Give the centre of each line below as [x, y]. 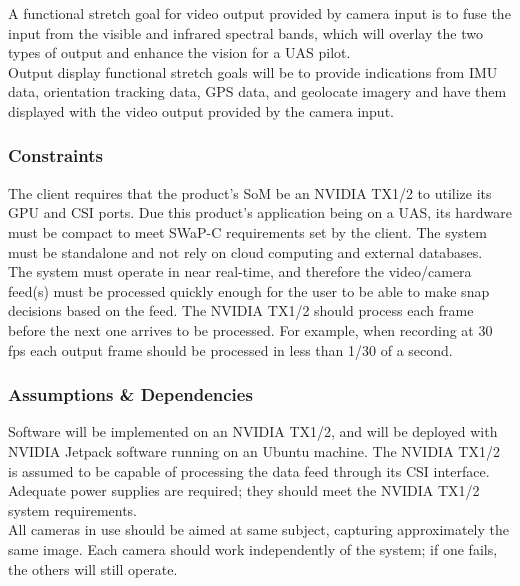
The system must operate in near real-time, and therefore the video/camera [240, 271]
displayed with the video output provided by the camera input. [201, 110]
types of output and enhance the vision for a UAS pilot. [179, 52]
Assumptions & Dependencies [130, 394]
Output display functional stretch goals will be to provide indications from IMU [253, 71]
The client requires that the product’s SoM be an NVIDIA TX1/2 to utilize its [250, 192]
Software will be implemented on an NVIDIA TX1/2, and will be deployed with [253, 431]
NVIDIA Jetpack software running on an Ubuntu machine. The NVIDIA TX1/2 [254, 450]
